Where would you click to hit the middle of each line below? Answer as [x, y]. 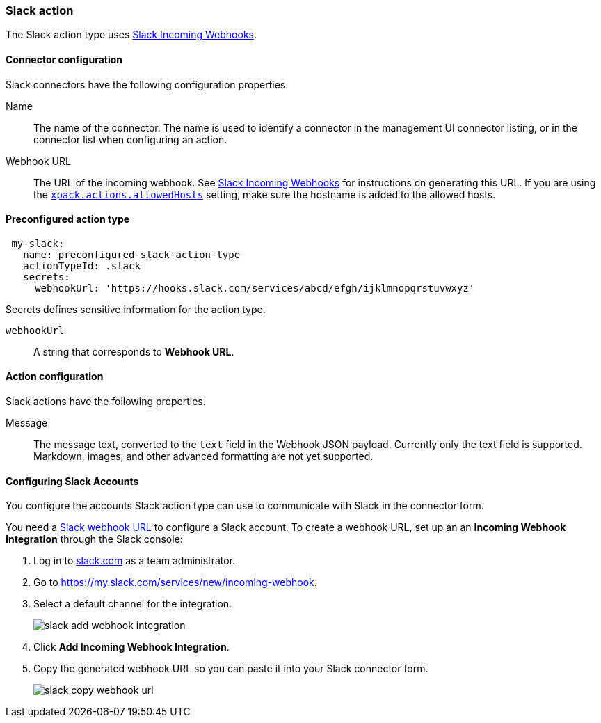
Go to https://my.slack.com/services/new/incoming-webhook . [175, 582]
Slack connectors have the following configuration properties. [147, 84]
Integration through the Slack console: [94, 539]
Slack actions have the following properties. [106, 402]
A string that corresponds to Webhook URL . [134, 351]
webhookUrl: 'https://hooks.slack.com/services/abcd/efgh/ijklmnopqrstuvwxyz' [255, 288]
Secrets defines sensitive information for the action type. [136, 309]
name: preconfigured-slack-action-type [132, 254]
